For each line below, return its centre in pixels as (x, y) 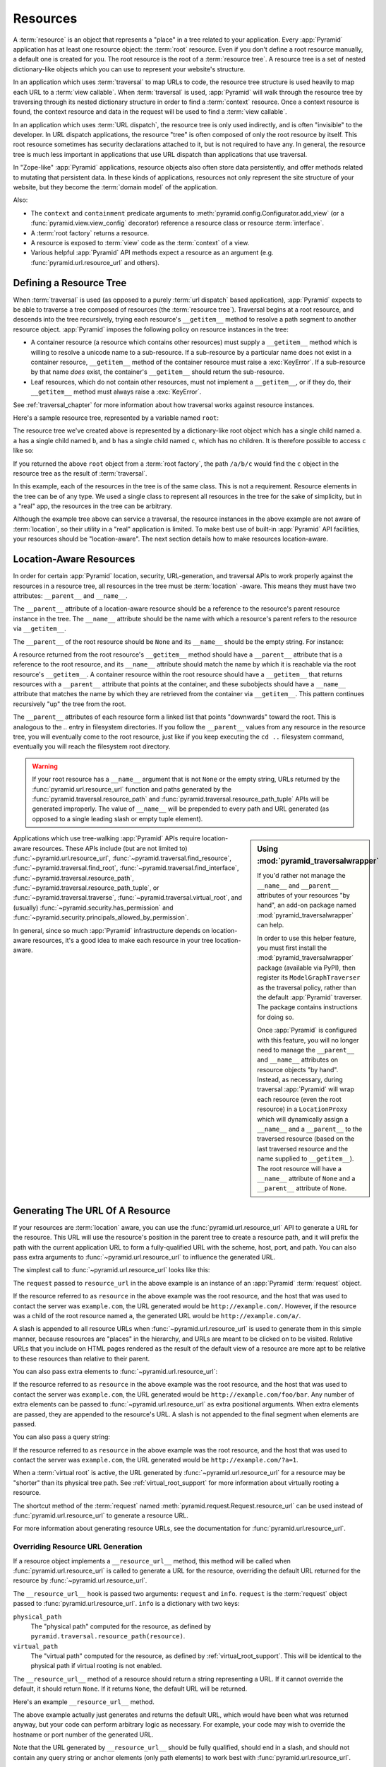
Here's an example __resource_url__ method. (84, 1702)
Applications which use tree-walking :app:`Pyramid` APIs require (107, 838)
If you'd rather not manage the (301, 876)
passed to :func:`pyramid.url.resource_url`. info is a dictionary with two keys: (126, 1604)
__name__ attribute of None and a (306, 1178)
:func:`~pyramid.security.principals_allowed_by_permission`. (101, 917)
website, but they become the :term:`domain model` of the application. (115, 187)
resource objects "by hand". (298, 1069)
